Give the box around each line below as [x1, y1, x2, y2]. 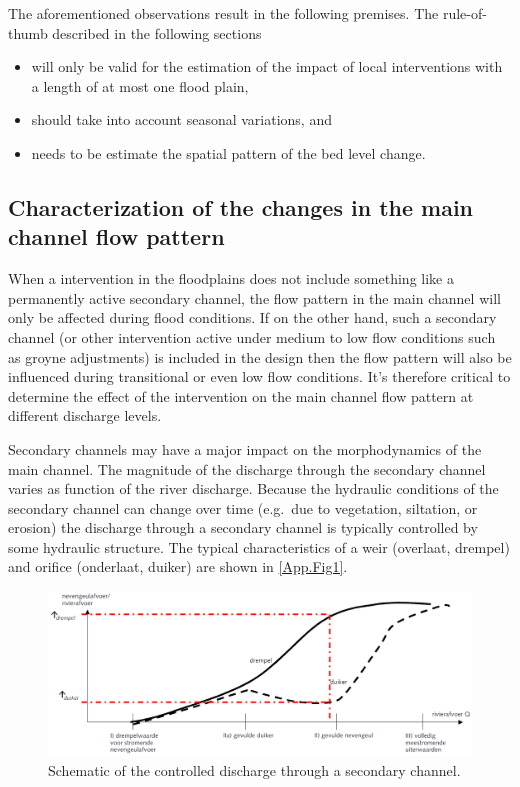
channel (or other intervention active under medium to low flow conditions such [8, 326, 496, 347]
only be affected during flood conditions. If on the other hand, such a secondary [8, 307, 497, 328]
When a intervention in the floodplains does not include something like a [8, 268, 454, 289]
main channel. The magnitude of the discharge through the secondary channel [8, 458, 486, 479]
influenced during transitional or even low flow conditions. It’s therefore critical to [8, 366, 511, 387]
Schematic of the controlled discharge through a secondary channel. [48, 759, 461, 780]
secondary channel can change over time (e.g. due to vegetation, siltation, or [8, 497, 478, 518]
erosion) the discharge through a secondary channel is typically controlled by [8, 517, 478, 538]
